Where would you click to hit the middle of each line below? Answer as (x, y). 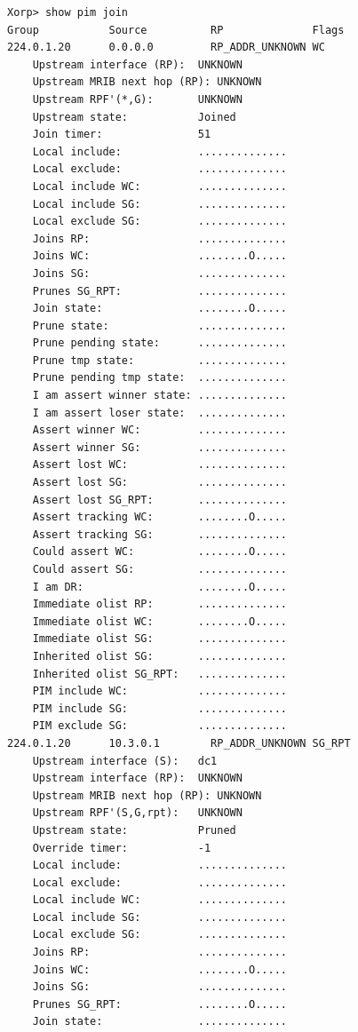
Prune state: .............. (159, 325)
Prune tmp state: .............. (159, 360)
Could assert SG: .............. (159, 569)
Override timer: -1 (122, 848)
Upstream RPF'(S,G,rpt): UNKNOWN (137, 813)
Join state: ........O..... (159, 309)
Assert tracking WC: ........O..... (159, 517)
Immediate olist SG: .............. (159, 639)
